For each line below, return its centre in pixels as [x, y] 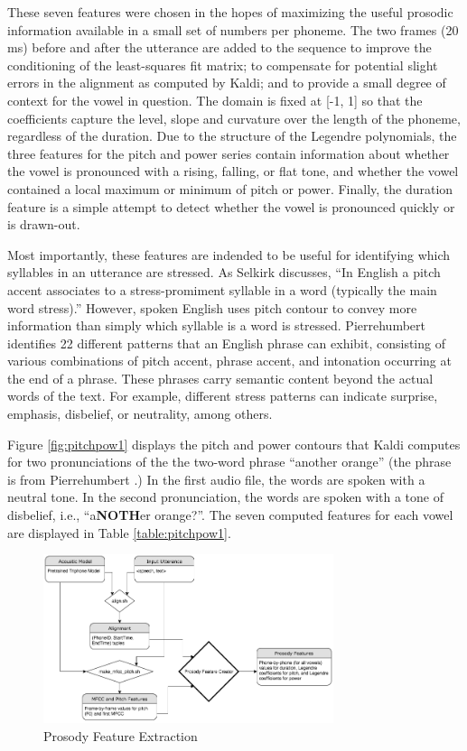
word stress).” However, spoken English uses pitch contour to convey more [212, 307]
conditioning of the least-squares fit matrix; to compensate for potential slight [223, 65]
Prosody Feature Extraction [121, 735]
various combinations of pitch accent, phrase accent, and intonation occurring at [229, 361]
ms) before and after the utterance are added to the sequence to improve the [219, 47]
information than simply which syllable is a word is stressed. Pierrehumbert [216, 325]
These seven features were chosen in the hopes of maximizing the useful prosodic [230, 12]
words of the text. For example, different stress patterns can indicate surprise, [223, 396]
